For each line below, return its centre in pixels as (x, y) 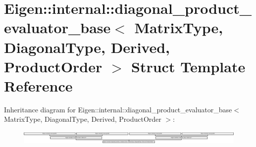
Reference (38, 85)
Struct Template (188, 66)
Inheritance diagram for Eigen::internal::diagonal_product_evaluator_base (118, 109)
